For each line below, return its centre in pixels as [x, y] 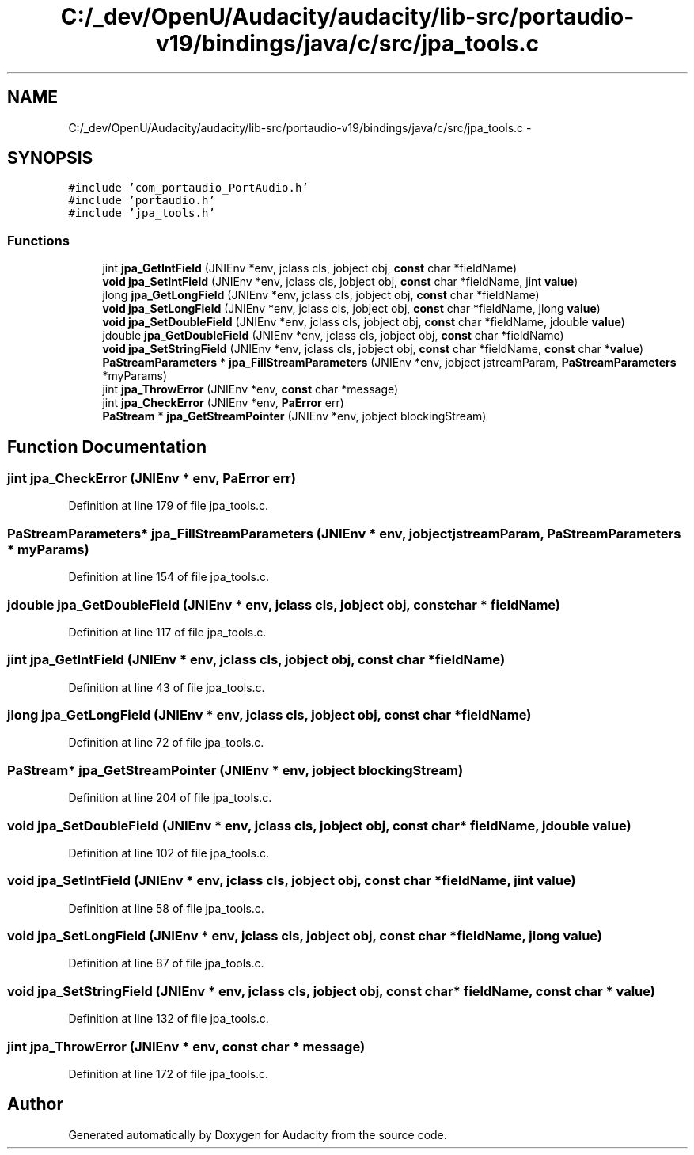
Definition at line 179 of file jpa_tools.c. [169, 506]
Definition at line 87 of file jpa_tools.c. [166, 963]
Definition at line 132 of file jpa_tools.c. [169, 1019]
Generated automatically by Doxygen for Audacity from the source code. [258, 1134]
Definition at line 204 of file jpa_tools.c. [170, 798]
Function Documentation [107, 446]
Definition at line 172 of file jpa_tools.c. [169, 1073]
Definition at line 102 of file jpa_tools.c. [169, 853]
